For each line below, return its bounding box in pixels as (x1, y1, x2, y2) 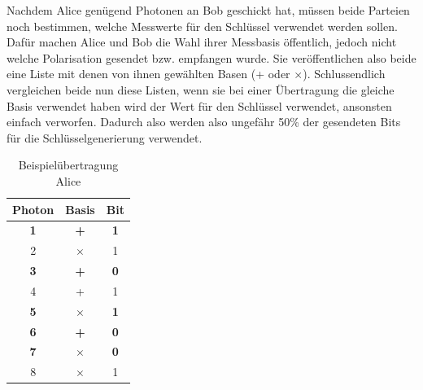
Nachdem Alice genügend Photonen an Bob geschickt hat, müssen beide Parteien (7, 2, 410, 18)
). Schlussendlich (303, 65, 386, 82)
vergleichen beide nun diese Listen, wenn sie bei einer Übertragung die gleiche (7, 81, 395, 98)
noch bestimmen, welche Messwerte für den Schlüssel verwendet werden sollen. (7, 17, 398, 34)
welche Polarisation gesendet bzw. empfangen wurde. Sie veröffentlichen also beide (7, 49, 416, 66)
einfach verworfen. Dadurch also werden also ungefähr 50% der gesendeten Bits (7, 113, 401, 130)
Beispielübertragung (18, 156, 119, 173)
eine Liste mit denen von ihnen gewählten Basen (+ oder (7, 65, 290, 82)
